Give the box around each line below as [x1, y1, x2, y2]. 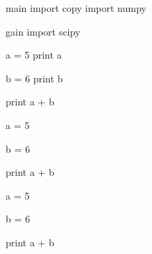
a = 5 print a [6, 47, 62, 62]
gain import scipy [6, 24, 81, 38]
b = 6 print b [6, 70, 63, 85]
